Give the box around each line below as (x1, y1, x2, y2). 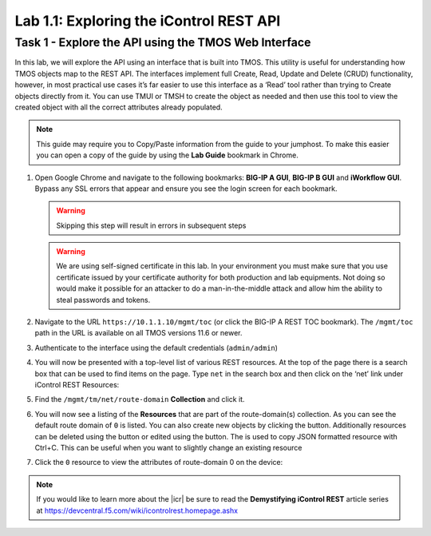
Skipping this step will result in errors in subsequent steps (56, 220, 247, 230)
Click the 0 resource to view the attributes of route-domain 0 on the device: (34, 458, 283, 467)
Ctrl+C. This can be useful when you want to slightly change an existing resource (34, 443, 302, 452)
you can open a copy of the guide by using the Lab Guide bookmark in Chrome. (36, 150, 299, 160)
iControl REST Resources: (34, 379, 120, 389)
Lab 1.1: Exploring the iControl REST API (14, 12, 281, 30)
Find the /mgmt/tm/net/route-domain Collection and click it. (34, 395, 245, 404)
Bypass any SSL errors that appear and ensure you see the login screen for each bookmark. (34, 184, 338, 193)
